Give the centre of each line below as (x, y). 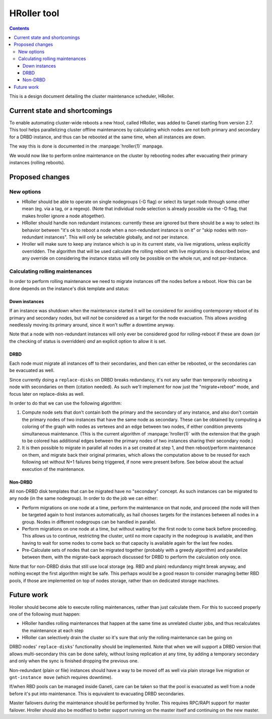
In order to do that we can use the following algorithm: (65, 403)
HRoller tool (34, 13)
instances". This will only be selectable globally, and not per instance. (117, 237)
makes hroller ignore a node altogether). (64, 216)
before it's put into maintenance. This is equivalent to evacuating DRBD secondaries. (97, 693)
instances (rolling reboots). (37, 162)
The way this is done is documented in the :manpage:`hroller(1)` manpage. (86, 146)
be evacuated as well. (32, 370)
